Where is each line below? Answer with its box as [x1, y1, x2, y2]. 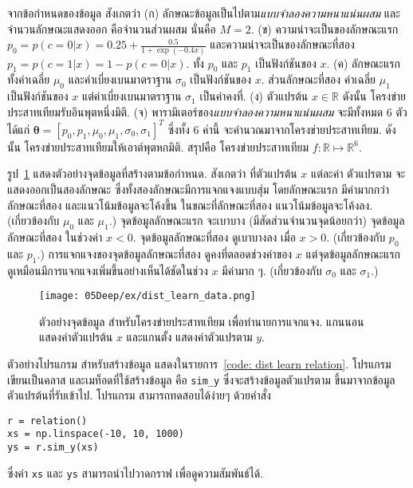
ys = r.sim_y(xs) [7, 442, 99, 454]
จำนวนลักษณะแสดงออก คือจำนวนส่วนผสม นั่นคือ [7, 20, 216, 37]
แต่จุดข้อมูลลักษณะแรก [305, 245, 401, 262]
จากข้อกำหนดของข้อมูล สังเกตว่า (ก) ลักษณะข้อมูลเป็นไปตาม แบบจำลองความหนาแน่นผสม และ [7, 5, 400, 21]
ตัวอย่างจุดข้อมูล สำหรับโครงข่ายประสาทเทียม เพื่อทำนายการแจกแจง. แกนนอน [39, 313, 364, 329]
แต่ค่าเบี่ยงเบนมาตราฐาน [81, 88, 182, 104]
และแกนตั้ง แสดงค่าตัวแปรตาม [126, 329, 253, 345]
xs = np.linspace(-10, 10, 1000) [7, 428, 184, 440]
